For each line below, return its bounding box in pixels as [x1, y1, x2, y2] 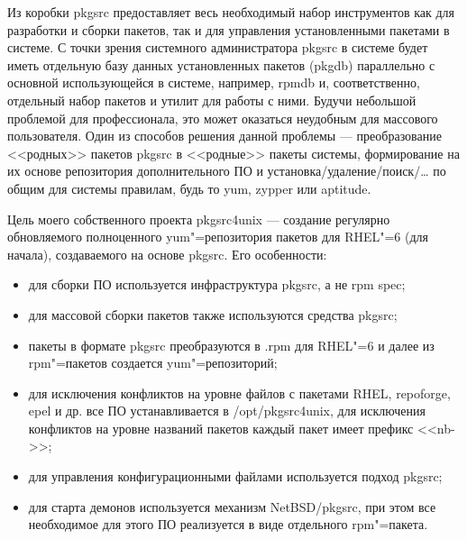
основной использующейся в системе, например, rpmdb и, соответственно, [7, 73, 420, 92]
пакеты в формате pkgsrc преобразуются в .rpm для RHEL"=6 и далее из [28, 335, 435, 354]
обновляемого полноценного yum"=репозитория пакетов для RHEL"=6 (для [7, 227, 429, 246]
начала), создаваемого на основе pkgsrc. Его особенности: [7, 244, 327, 263]
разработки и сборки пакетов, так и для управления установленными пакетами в [7, 20, 450, 39]
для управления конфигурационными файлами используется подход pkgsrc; [28, 467, 443, 486]
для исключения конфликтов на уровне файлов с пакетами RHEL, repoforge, [28, 383, 451, 402]
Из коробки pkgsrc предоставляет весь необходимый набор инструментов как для [7, 3, 455, 21]
